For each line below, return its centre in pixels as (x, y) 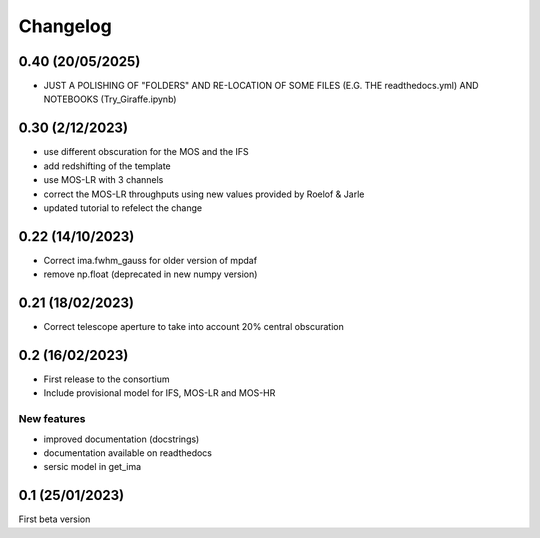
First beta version (54, 519)
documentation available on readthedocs (128, 452)
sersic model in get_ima (92, 467)
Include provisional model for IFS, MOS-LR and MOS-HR (159, 393)
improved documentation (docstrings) (121, 439)
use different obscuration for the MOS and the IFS (146, 152)
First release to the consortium (106, 379)
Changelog (65, 26)
